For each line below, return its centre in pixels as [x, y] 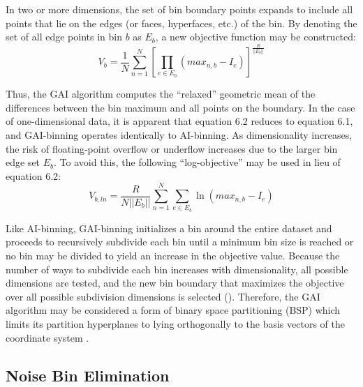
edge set [23, 162]
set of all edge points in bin [64, 37]
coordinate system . [47, 337]
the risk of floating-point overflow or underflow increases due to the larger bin [172, 148]
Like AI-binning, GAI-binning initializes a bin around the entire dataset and [169, 228]
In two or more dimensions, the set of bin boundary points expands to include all [179, 9]
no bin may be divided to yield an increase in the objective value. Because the [173, 256]
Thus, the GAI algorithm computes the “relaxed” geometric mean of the [161, 94]
